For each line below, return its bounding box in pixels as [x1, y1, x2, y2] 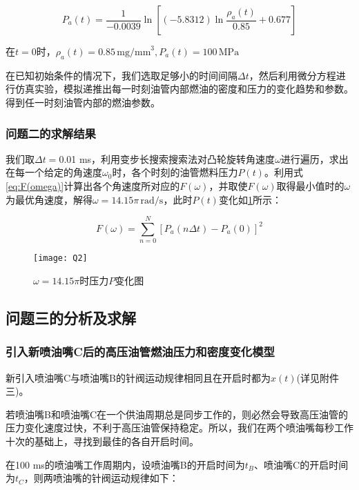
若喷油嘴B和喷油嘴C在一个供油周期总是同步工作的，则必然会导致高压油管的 [6, 406, 349, 421]
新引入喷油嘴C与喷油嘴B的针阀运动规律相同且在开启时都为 [6, 370, 271, 384]
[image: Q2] [33, 253, 88, 264]
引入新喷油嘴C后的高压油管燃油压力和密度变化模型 [6, 343, 275, 360]
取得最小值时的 [276, 178, 345, 193]
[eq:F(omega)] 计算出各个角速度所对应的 [6, 178, 180, 193]
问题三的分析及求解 [6, 306, 136, 328]
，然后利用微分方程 [249, 68, 336, 82]
